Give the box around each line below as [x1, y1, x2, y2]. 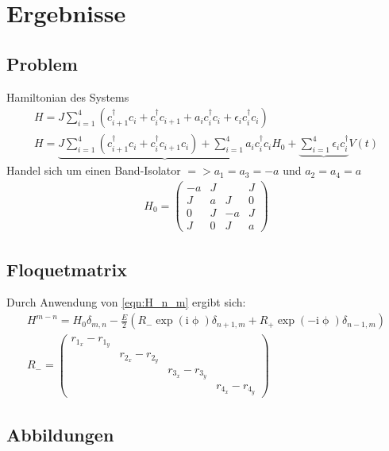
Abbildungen [6, 422, 114, 447]
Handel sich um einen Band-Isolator [6, 162, 181, 179]
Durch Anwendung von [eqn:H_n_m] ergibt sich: [6, 294, 246, 310]
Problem [6, 51, 78, 75]
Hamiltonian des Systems [6, 88, 129, 105]
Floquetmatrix [6, 256, 127, 281]
